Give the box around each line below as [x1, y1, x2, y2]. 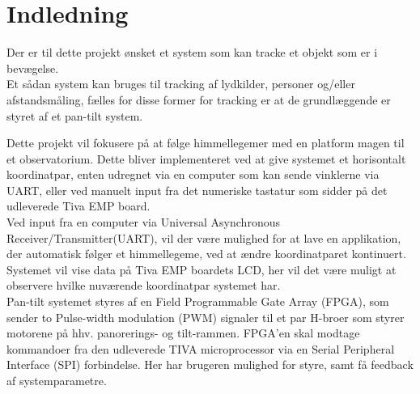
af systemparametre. [6, 372, 107, 388]
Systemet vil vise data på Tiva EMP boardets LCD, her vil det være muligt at [6, 261, 397, 277]
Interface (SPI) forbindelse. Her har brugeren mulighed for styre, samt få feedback [6, 356, 414, 373]
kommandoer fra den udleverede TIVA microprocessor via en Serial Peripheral [6, 340, 395, 357]
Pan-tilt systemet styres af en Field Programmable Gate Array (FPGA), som [6, 293, 389, 310]
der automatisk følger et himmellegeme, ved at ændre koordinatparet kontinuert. [6, 245, 406, 262]
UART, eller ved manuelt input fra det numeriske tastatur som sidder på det [6, 181, 388, 198]
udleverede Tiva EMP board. [6, 197, 151, 214]
